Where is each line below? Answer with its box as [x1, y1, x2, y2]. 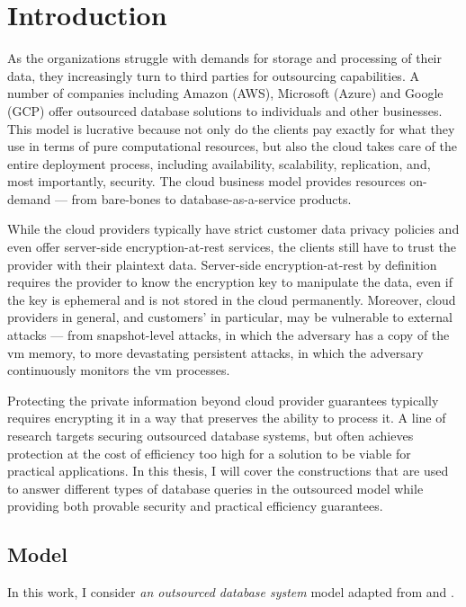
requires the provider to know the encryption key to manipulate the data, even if [7, 272, 453, 291]
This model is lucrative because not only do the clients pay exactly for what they [7, 119, 455, 138]
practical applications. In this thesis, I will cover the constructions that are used [7, 461, 449, 480]
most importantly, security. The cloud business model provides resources [7, 172, 406, 191]
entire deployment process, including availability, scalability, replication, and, [7, 154, 431, 173]
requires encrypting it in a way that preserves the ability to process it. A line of [7, 408, 446, 427]
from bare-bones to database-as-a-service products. [71, 189, 352, 208]
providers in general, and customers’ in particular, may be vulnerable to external [7, 308, 453, 326]
